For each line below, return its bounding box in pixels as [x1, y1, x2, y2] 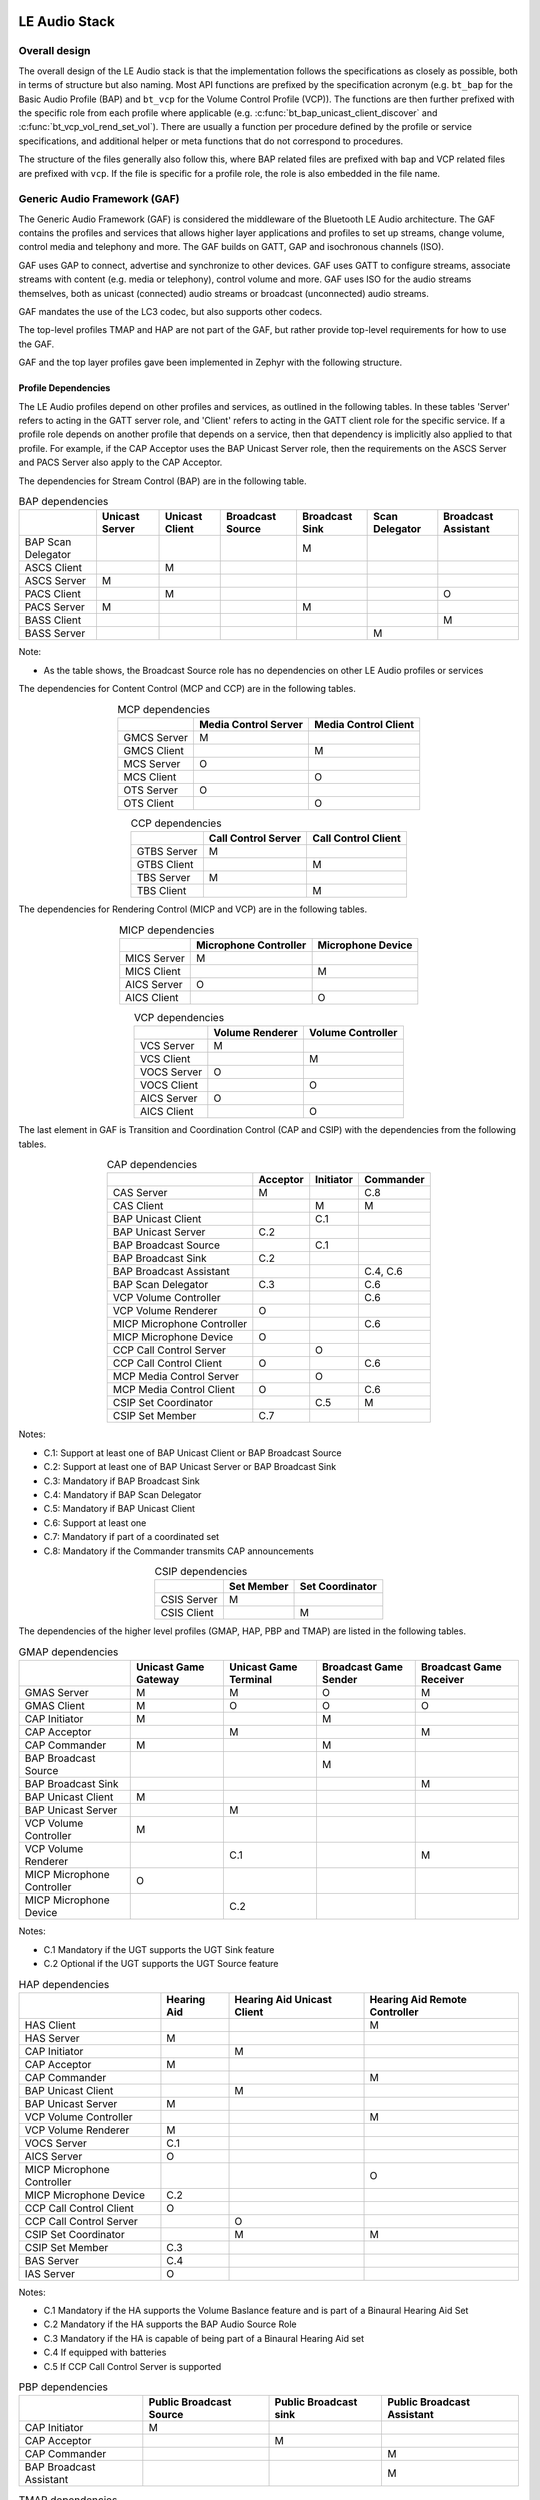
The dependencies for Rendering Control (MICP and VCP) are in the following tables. [18, 903, 368, 915]
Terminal [228, 1673, 273, 1687]
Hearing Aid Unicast [234, 1992, 332, 2006]
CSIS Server [160, 1593, 219, 1607]
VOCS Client [140, 1078, 199, 1092]
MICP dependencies [118, 923, 215, 937]
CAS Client [112, 1199, 164, 1213]
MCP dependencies [116, 702, 210, 716]
